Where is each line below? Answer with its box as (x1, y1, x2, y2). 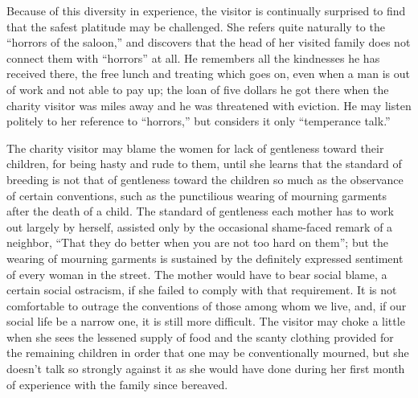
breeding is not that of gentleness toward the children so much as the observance (6, 170, 404, 187)
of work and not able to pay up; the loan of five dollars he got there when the (6, 80, 389, 97)
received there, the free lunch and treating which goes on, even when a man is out (6, 65, 410, 82)
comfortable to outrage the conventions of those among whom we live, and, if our (6, 297, 407, 314)
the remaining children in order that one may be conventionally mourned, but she (6, 344, 409, 361)
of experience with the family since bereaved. (6, 375, 228, 392)
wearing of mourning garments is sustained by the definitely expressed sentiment (6, 249, 404, 266)
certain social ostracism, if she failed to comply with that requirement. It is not (6, 281, 397, 298)
